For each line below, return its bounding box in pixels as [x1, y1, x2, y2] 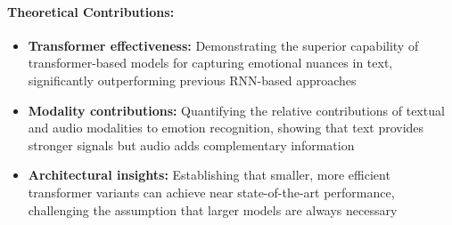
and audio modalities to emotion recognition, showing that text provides [28, 118, 424, 137]
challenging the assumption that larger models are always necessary [28, 200, 398, 219]
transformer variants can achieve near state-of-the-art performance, [28, 182, 395, 201]
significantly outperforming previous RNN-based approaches [28, 70, 357, 89]
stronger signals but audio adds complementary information [28, 135, 355, 154]
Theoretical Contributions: [7, 2, 175, 20]
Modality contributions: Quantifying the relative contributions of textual [28, 100, 445, 119]
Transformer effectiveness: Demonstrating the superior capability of [28, 36, 419, 54]
